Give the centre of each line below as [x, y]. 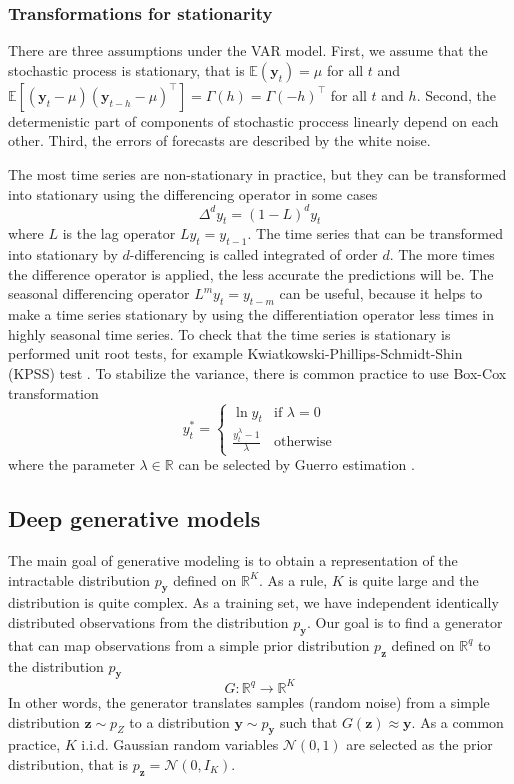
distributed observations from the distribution [148, 622]
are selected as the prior [419, 744]
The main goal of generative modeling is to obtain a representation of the [233, 560]
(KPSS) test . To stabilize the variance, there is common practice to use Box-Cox [257, 373]
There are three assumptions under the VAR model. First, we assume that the [248, 50]
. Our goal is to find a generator [404, 622]
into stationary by [63, 254]
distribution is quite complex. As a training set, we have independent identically [253, 602]
